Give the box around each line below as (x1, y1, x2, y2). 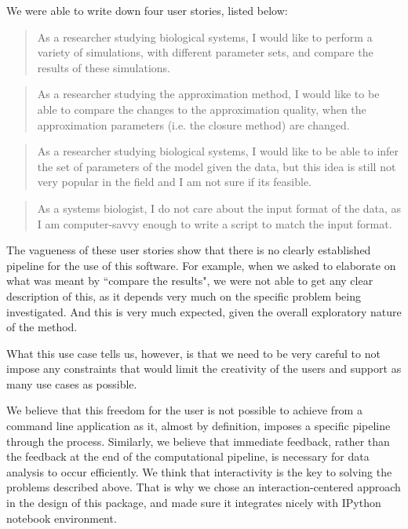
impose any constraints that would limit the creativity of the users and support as (6, 360, 402, 377)
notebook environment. (6, 509, 117, 526)
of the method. (6, 319, 78, 335)
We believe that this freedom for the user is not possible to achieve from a (6, 402, 362, 418)
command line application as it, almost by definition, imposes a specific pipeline (6, 418, 391, 434)
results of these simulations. (37, 59, 170, 75)
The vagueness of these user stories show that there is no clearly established (6, 242, 371, 258)
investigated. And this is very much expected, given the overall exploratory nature (6, 303, 402, 319)
